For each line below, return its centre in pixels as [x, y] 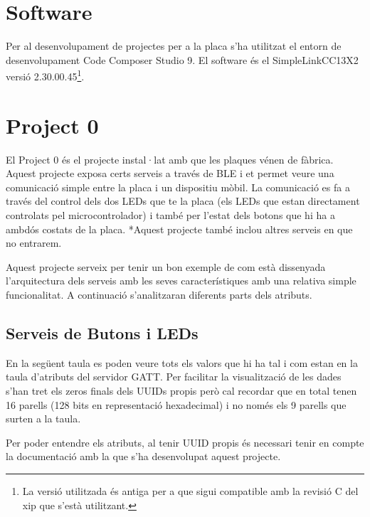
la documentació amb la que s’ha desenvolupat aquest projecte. [143, 456]
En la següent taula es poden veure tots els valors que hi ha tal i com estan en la [182, 362]
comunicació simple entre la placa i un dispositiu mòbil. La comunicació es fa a [178, 187]
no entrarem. [34, 243]
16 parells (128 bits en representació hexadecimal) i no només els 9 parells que [176, 404]
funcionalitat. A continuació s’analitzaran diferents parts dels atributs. [159, 295]
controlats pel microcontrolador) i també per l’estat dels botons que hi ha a [170, 215]
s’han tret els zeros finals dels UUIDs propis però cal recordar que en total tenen [181, 391]
